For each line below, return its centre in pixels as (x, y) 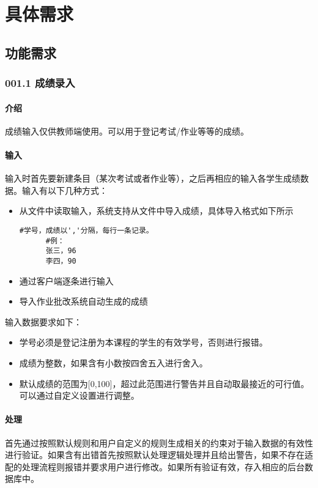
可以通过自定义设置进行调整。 (79, 395)
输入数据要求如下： (43, 321)
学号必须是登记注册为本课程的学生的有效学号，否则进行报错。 (143, 342)
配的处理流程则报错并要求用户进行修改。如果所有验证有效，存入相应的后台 (155, 466)
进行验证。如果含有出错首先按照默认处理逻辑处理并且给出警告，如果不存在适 (159, 455)
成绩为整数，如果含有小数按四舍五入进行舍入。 (113, 362)
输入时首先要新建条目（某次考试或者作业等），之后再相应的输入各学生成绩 (153, 178)
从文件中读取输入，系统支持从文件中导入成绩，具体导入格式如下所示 (156, 211)
